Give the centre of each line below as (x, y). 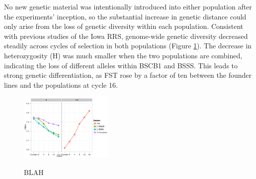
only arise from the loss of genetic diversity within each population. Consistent (124, 26)
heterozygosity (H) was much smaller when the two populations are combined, (123, 55)
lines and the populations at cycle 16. (61, 85)
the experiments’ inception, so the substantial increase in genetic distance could (125, 16)
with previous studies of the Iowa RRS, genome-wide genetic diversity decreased (126, 36)
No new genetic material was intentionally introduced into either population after (128, 6)
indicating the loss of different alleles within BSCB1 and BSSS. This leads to (121, 65)
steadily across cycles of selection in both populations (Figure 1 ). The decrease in (128, 46)
